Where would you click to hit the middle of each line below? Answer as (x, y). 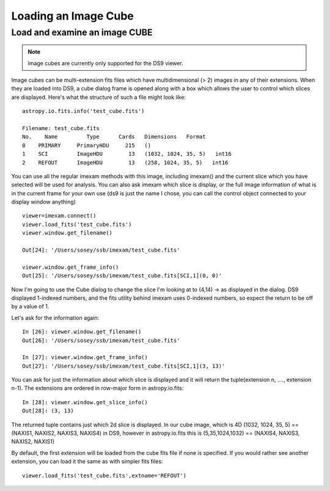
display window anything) (44, 202)
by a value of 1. (30, 307)
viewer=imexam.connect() (59, 216)
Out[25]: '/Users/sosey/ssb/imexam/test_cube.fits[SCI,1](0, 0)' (122, 276)
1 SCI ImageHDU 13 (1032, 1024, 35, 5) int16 (127, 154)
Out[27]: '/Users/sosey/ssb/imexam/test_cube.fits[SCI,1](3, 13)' (124, 366)
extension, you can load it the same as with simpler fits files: (87, 462)
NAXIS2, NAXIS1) (33, 442)
